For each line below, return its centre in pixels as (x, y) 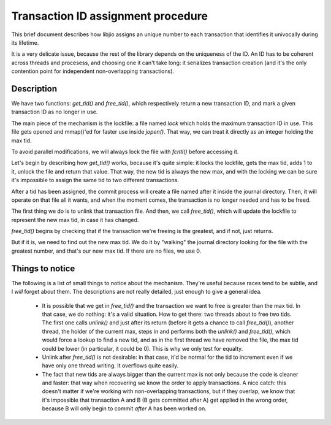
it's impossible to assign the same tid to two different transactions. (95, 180)
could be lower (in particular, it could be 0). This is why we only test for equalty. (143, 348)
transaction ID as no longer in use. (55, 112)
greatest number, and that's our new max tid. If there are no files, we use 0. (106, 251)
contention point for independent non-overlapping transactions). (93, 71)
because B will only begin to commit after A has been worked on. (124, 408)
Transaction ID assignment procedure (110, 16)
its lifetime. (25, 42)
